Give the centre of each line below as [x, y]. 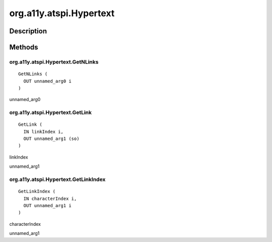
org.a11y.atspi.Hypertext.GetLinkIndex [57, 179]
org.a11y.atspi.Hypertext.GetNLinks [54, 62]
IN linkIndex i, [44, 132]
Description [28, 31]
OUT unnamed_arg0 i [47, 81]
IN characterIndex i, [50, 199]
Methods [24, 47]
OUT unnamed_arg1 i [47, 205]
